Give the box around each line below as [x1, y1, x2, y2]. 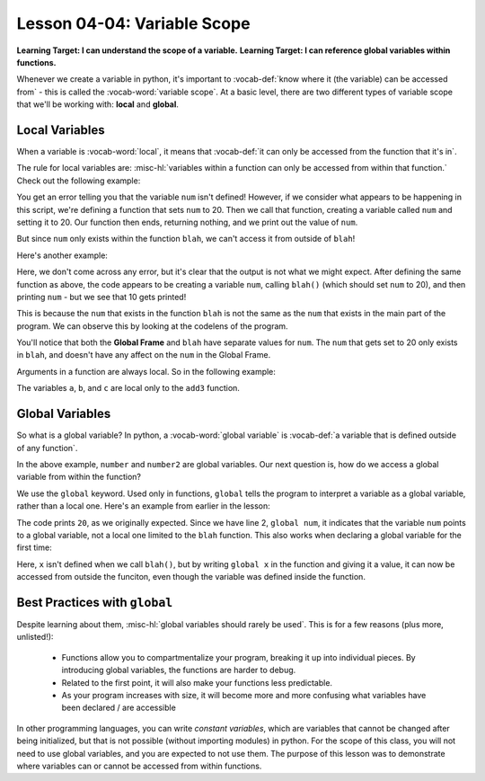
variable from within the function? [16, 472, 141, 483]
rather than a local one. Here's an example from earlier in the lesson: [16, 501, 271, 511]
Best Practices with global [16, 594, 173, 610]
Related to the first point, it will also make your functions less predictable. [61, 677, 332, 688]
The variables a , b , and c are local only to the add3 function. [16, 383, 240, 394]
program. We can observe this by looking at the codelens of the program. [16, 320, 288, 332]
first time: [16, 542, 53, 553]
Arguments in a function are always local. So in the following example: [16, 366, 276, 377]
